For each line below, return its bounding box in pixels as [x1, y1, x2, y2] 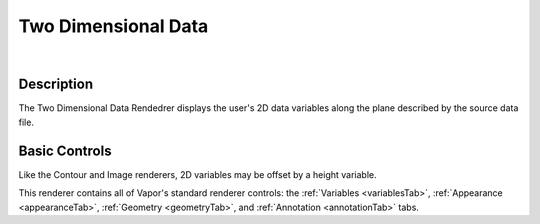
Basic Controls [18, 142, 112, 159]
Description [18, 76, 94, 93]
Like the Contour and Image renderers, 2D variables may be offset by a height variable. [18, 168, 377, 180]
